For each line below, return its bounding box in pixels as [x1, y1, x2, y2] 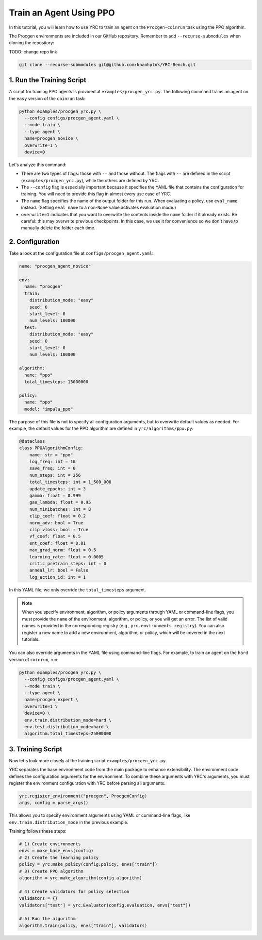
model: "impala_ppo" [24, 406, 73, 412]
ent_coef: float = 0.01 [29, 540, 86, 546]
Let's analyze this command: [9, 162, 66, 168]
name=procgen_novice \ [24, 136, 79, 141]
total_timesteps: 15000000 [24, 379, 89, 385]
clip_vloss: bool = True [29, 527, 89, 532]
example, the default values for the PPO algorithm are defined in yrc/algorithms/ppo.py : [9, 425, 194, 431]
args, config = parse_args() [19, 800, 89, 806]
